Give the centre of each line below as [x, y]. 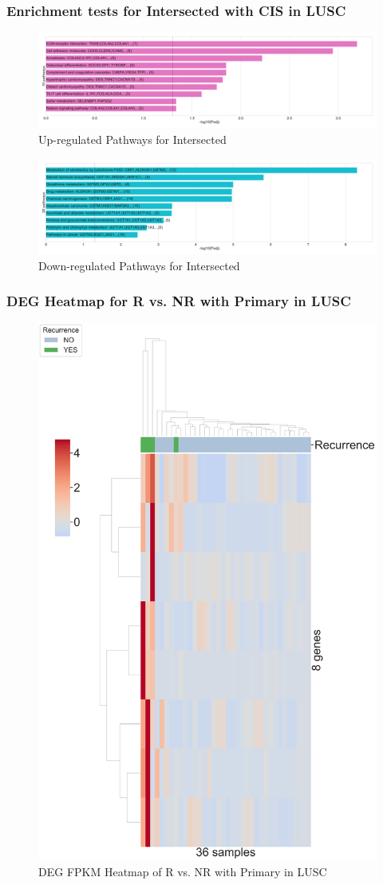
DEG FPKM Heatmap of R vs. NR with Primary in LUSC [183, 871]
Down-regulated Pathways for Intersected [139, 265]
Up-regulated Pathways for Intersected [132, 140]
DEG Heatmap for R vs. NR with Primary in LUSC [179, 301]
